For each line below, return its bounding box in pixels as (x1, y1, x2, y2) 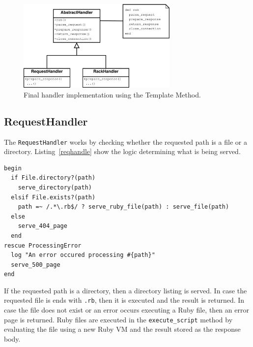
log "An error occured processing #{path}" (11, 252, 155, 259)
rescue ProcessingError (4, 242, 82, 249)
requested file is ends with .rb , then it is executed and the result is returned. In (4, 295, 245, 305)
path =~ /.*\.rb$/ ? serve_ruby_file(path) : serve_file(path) (18, 203, 229, 211)
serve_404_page (18, 222, 67, 230)
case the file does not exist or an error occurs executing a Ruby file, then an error (4, 305, 249, 315)
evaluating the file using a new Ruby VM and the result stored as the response (4, 324, 241, 334)
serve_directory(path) (18, 184, 92, 191)
